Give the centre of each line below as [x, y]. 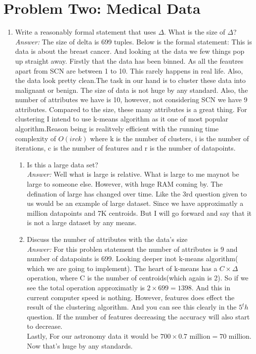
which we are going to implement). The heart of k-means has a [122, 268]
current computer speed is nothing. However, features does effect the [131, 297]
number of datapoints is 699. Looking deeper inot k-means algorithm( [132, 258]
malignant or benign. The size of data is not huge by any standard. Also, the [131, 90]
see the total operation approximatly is [86, 287]
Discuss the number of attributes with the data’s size [107, 239]
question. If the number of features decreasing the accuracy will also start [138, 316]
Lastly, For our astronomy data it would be [92, 335]
